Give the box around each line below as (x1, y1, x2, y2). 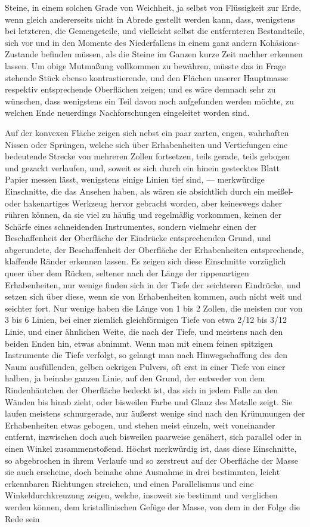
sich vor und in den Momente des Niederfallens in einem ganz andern (5, 36, 258, 48)
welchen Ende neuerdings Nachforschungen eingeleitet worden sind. (5, 106, 250, 119)
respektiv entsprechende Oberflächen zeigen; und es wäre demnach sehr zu (5, 83, 276, 95)
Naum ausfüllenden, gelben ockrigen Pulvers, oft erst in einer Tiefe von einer (5, 360, 286, 372)
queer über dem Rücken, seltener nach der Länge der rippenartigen (5, 267, 249, 279)
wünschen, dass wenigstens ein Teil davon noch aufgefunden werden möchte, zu (5, 94, 294, 107)
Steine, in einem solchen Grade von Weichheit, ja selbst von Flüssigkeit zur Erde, (5, 1, 302, 13)
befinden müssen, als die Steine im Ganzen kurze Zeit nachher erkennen (41, 48, 303, 60)
